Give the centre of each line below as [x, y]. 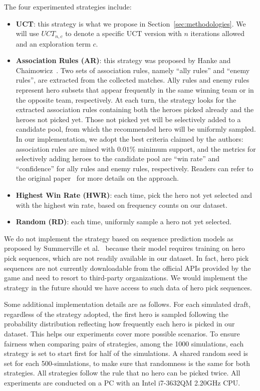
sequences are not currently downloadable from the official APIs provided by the [127, 268]
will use [27, 33]
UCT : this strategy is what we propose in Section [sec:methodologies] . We [131, 23]
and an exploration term [53, 43]
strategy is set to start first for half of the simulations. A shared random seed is [126, 353]
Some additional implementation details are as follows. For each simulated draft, [127, 304]
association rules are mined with [65, 148]
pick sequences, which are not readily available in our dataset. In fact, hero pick [126, 258]
